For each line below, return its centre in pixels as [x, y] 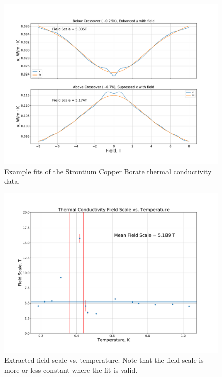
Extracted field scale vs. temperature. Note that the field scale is [104, 360]
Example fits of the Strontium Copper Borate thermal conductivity [108, 171]
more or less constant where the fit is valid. [71, 370]
